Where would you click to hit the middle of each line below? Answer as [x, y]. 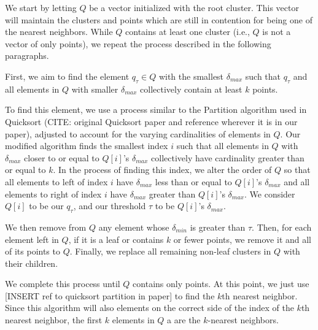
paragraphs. [27, 56]
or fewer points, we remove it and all [242, 239]
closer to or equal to [62, 157]
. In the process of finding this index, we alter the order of [162, 170]
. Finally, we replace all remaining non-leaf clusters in [170, 251]
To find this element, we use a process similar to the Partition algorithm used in [156, 109]
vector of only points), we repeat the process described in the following [138, 43]
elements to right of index [53, 194]
